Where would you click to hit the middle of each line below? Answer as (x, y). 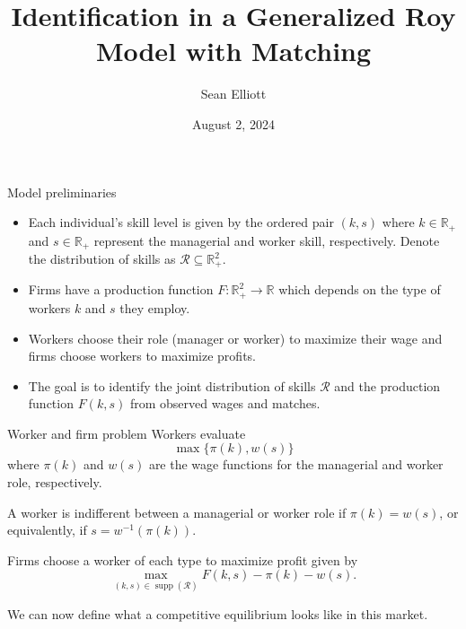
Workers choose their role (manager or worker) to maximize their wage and (235, 338)
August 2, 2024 (233, 123)
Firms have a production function (121, 289)
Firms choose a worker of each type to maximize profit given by (183, 559)
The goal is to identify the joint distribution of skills (172, 385)
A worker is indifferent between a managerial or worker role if (177, 512)
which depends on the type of (360, 289)
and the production (387, 385)
